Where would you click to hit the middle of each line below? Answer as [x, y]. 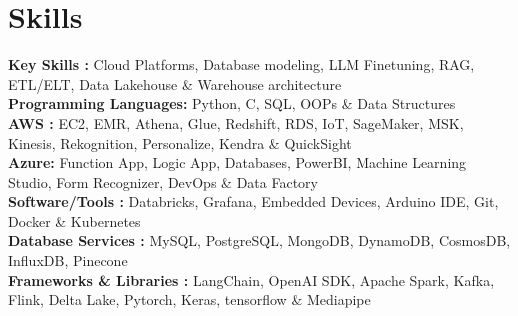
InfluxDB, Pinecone [68, 260]
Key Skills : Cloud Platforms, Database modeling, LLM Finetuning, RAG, [241, 64]
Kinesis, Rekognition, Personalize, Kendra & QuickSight [180, 142]
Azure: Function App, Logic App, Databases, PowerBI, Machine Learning [237, 162]
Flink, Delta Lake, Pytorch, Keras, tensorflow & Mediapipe [189, 299]
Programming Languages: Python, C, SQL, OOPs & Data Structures [232, 103]
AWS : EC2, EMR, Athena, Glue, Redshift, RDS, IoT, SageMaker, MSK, [236, 122]
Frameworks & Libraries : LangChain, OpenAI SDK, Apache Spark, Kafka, [251, 279]
